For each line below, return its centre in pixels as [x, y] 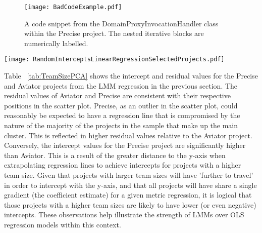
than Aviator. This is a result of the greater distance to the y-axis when [115, 155]
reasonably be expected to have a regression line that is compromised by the [122, 115]
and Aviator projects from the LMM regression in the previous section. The [121, 85]
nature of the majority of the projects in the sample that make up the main [121, 125]
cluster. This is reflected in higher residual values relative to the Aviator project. [128, 135]
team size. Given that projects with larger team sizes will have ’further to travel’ [129, 175]
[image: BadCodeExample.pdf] [73, 7]
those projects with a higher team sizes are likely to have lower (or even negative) [130, 204]
